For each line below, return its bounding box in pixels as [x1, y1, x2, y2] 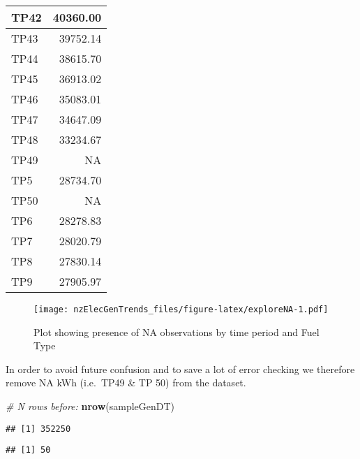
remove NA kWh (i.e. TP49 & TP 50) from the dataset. [6, 375, 246, 390]
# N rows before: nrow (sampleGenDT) [6, 399, 175, 414]
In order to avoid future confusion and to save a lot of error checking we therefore [6, 361, 355, 376]
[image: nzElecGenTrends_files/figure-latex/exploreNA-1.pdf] [33, 305, 329, 314]
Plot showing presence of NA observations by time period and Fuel [33, 324, 320, 339]
